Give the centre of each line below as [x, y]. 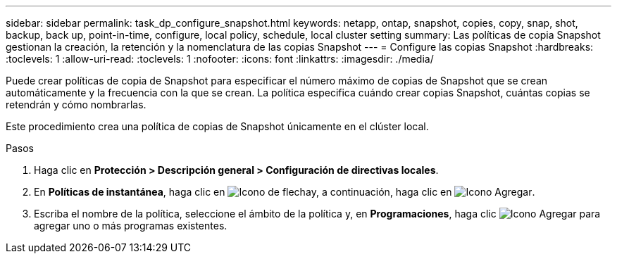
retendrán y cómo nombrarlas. [76, 105]
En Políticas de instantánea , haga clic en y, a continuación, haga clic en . [285, 192]
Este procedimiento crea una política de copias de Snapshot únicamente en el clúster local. [217, 126]
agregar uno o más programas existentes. [131, 226]
